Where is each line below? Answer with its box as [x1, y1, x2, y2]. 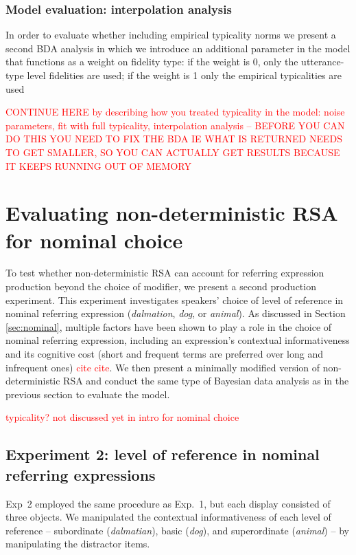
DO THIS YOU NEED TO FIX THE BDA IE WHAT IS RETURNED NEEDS [5, 131, 342, 146]
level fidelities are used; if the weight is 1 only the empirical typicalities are [27, 68, 342, 82]
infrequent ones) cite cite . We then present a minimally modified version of [5, 360, 320, 374]
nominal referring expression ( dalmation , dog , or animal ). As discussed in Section [5, 306, 346, 320]
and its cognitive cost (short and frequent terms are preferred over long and [5, 347, 324, 361]
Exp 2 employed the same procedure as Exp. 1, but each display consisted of [5, 496, 331, 510]
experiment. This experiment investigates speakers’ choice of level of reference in [5, 292, 344, 307]
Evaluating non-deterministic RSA [5, 199, 338, 227]
